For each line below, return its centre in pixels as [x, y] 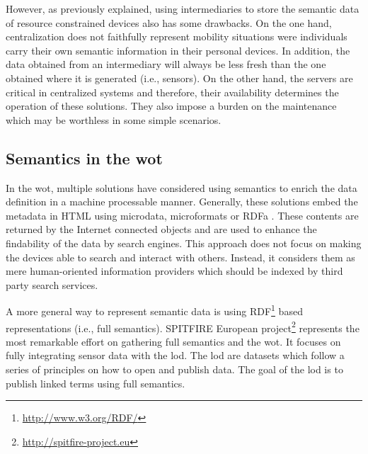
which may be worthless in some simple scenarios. [114, 119]
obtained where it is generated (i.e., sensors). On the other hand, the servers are [179, 78]
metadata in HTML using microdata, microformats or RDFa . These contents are [182, 215]
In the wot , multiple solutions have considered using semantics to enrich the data [182, 187]
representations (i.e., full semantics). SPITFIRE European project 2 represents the [183, 327]
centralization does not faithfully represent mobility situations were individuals [177, 36]
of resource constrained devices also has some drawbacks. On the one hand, [169, 22]
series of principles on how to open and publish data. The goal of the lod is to [174, 369]
